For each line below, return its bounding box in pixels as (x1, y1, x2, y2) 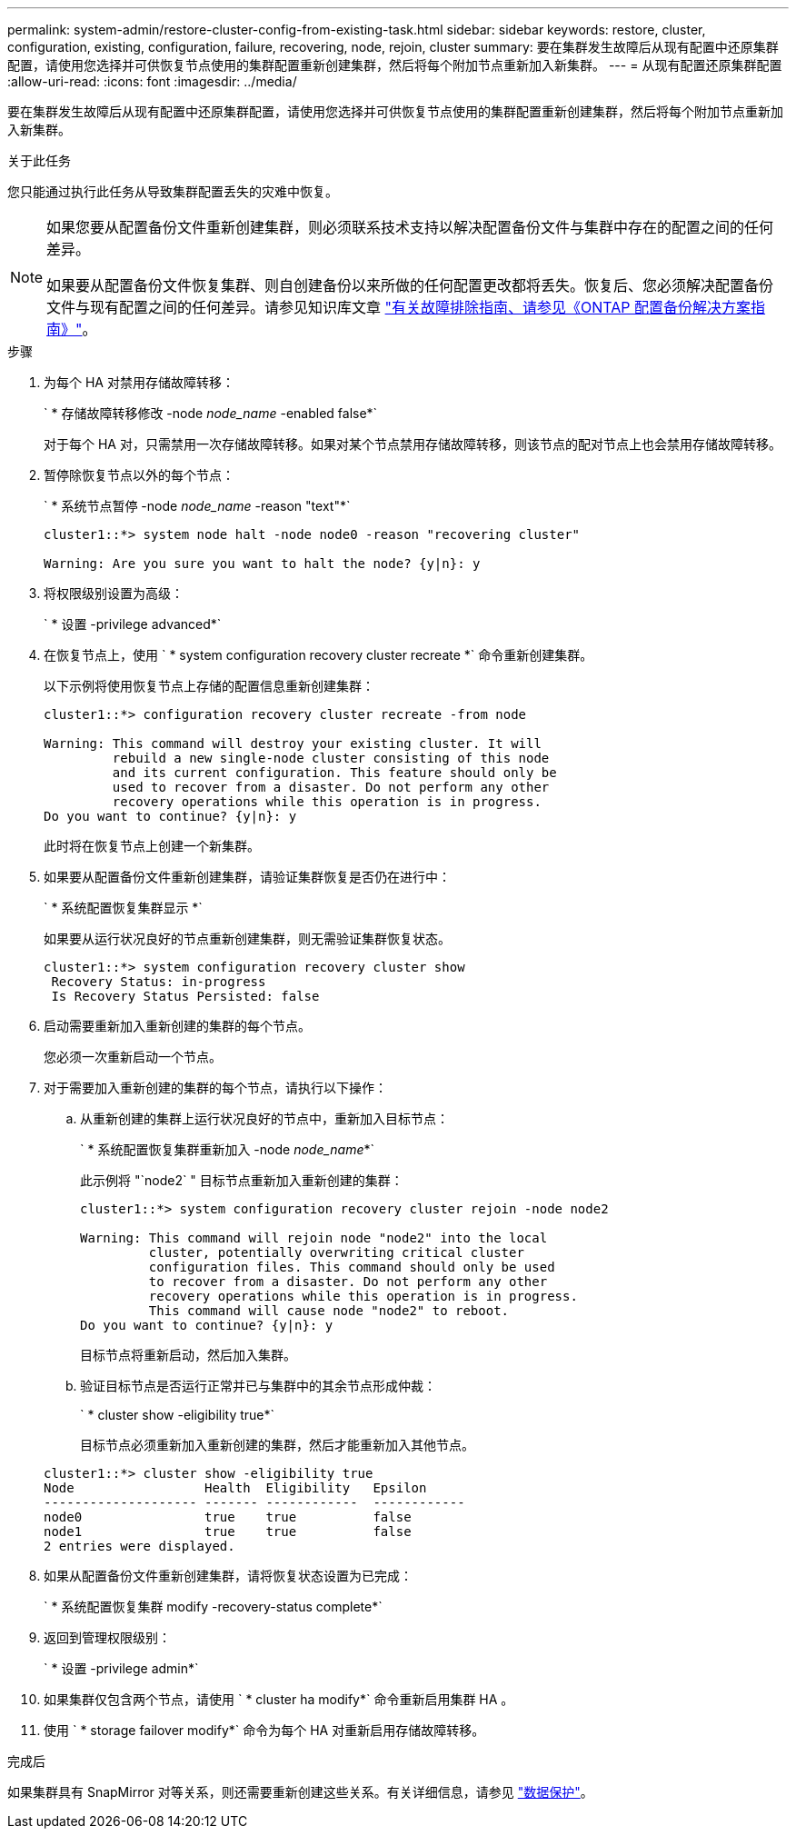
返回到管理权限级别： (44, 1630, 171, 1645)
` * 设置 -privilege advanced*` (44, 616, 222, 632)
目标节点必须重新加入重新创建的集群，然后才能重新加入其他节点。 (80, 1437, 474, 1452)
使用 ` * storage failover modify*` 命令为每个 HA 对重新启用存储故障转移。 (44, 1722, 485, 1738)
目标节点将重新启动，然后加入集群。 (80, 1347, 296, 1362)
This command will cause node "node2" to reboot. (148, 1303, 510, 1318)
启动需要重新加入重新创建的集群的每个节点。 (44, 1018, 311, 1033)
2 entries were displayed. (44, 1539, 235, 1553)
